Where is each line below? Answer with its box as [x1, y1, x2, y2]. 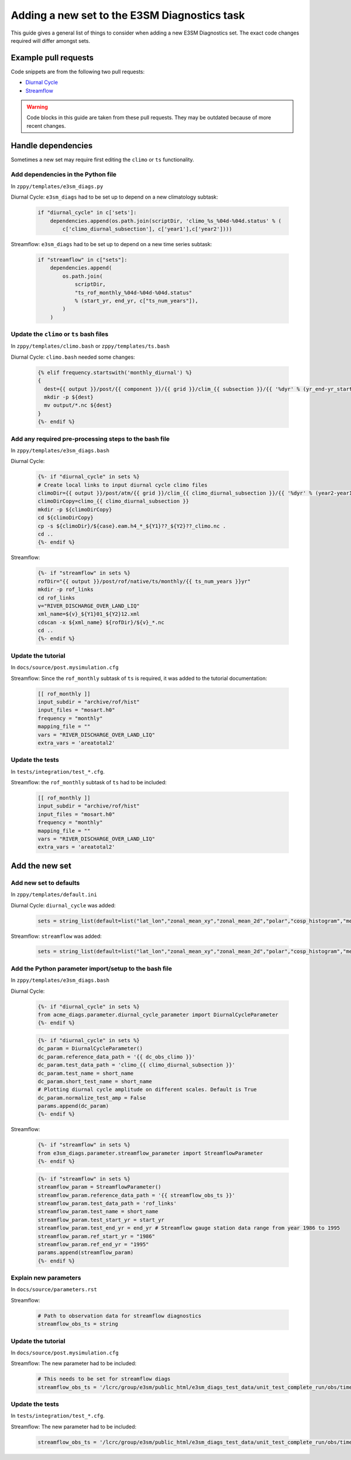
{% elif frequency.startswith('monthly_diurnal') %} [37, 369, 192, 376]
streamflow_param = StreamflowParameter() [37, 1184, 161, 1190]
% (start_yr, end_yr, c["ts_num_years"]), [74, 297, 198, 304]
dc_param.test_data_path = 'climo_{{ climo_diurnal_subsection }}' [37, 1061, 236, 1068]
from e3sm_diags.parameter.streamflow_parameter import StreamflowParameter [37, 1149, 263, 1156]
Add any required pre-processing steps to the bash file [11, 434, 170, 443]
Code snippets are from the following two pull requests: [11, 68, 145, 75]
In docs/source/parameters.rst [11, 1286, 98, 1293]
